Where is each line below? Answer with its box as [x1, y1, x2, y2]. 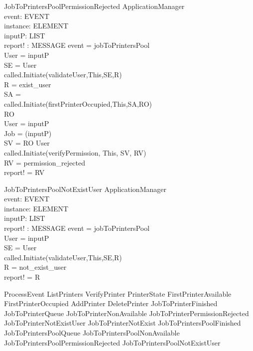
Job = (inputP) [4, 128, 52, 138]
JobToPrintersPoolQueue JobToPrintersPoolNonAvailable [4, 328, 180, 338]
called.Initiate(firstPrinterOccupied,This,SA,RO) [4, 98, 152, 109]
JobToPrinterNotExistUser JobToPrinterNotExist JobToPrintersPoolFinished [4, 318, 241, 328]
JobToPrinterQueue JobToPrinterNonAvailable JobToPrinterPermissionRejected [4, 308, 249, 318]
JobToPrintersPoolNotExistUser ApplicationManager [4, 183, 166, 194]
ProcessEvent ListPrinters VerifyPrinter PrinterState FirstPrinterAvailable [4, 288, 232, 299]
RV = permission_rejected [4, 157, 85, 168]
